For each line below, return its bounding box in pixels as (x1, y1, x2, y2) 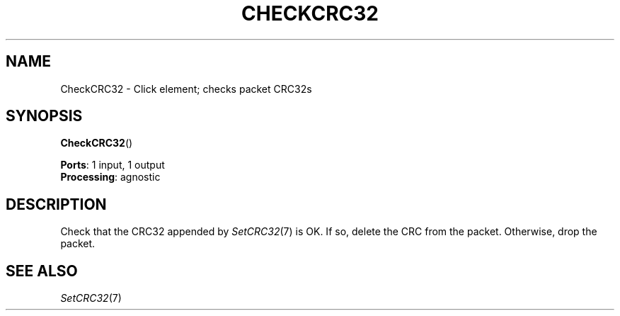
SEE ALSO (6, 261, 78, 280)
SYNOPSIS (6, 107, 83, 125)
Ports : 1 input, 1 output (60, 159, 165, 171)
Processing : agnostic (60, 171, 161, 184)
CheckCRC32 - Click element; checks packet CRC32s (60, 82, 312, 95)
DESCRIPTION (6, 195, 107, 213)
